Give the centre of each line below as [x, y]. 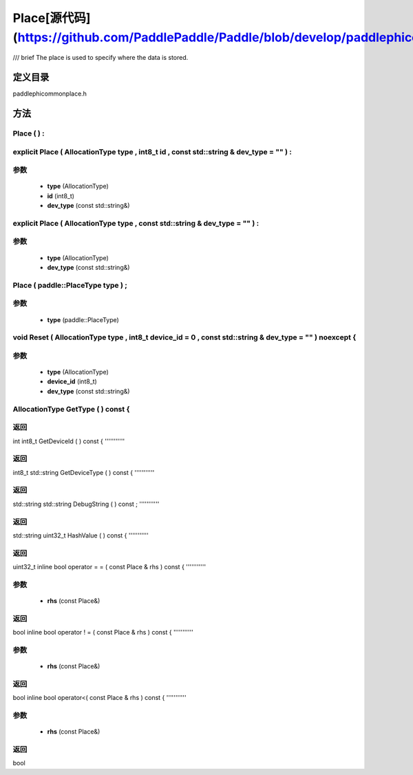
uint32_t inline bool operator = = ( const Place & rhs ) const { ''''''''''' [109, 567]
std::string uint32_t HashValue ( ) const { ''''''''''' [81, 535]
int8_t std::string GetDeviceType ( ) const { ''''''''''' [84, 472]
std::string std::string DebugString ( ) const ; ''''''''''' [86, 504]
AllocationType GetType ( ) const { [71, 409]
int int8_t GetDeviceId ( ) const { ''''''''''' [69, 441]
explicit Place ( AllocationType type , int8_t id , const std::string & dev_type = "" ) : [152, 151]
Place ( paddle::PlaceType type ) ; [70, 285]
